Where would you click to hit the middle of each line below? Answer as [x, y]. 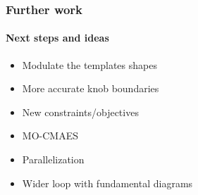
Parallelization [53, 159]
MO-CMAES [50, 136]
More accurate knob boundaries [91, 88]
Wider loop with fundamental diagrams [107, 183]
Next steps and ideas [57, 38]
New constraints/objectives [80, 112]
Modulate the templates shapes [89, 64]
